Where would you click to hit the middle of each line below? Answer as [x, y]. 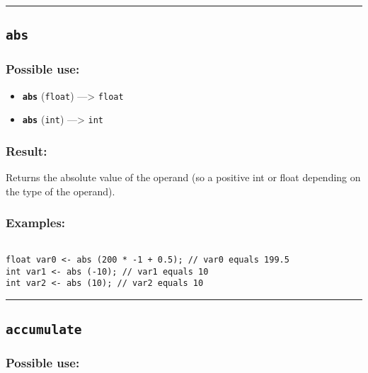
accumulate [44, 329]
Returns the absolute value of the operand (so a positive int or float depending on [183, 177]
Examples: [36, 223]
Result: [27, 150]
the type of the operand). [61, 191]
